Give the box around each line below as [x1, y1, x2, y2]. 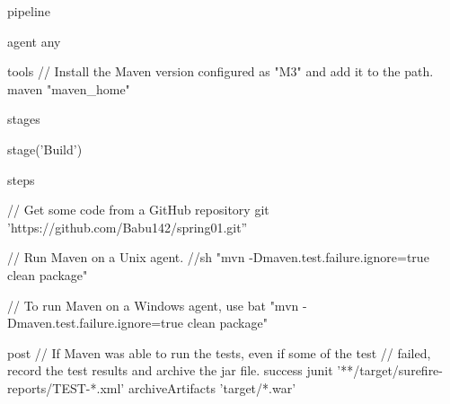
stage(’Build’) [7, 139, 83, 158]
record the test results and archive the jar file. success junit [7, 361, 333, 380]
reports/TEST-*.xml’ [7, 378, 125, 397]
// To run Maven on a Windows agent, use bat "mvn [7, 295, 299, 314]
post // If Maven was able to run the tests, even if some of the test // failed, [7, 343, 431, 362]
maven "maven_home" [7, 79, 130, 98]
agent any [7, 31, 61, 50]
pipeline [7, 2, 50, 20]
